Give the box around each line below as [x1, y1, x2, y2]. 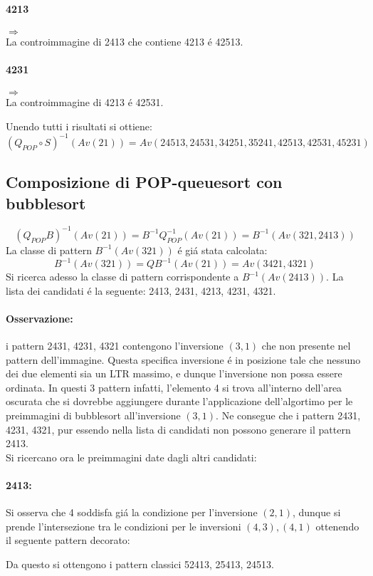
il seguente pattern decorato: [6, 533, 130, 548]
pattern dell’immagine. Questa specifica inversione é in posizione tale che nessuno [6, 352, 361, 367]
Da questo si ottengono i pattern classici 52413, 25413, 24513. [6, 556, 274, 571]
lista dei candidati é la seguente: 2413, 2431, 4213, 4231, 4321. [6, 283, 276, 298]
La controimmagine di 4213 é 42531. [6, 95, 164, 110]
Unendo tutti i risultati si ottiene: [6, 118, 152, 133]
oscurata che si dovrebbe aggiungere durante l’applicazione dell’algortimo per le [6, 394, 353, 409]
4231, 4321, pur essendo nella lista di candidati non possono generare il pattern [6, 421, 351, 436]
